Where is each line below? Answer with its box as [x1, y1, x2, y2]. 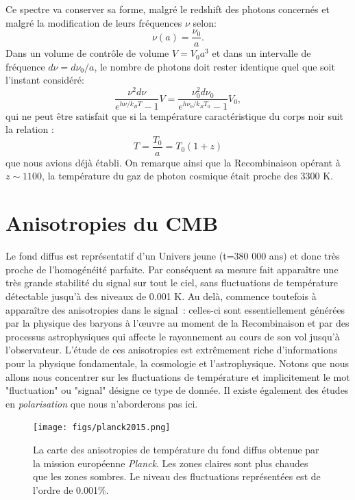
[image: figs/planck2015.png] [33, 423, 171, 433]
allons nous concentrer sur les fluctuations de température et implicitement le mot [5, 369, 350, 384]
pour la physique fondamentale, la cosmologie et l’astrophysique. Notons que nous [5, 355, 350, 370]
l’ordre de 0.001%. [33, 482, 109, 497]
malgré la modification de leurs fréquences [5, 15, 182, 29]
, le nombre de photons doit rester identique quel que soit [94, 59, 335, 73]
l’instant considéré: [5, 73, 84, 87]
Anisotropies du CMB [5, 209, 219, 237]
